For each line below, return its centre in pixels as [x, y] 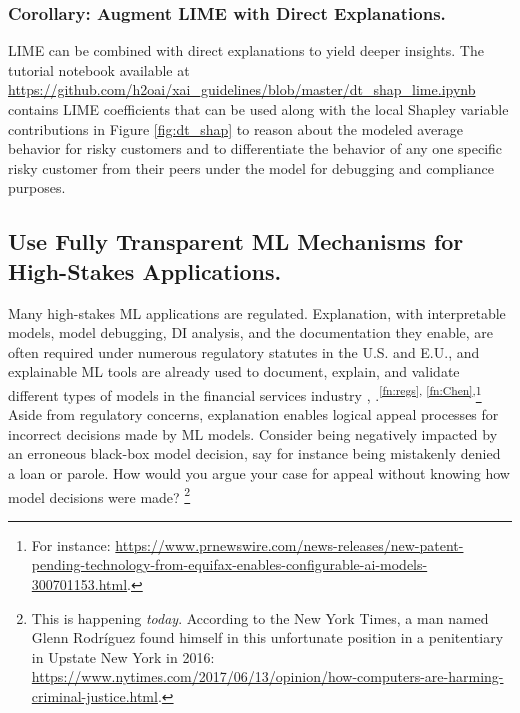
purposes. [37, 187]
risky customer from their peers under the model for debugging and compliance [251, 167]
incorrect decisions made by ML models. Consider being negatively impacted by [253, 433]
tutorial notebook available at [99, 69]
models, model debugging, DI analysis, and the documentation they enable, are [251, 332]
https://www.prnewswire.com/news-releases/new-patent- [289, 544]
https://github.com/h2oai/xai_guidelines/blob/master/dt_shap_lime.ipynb [242, 89]
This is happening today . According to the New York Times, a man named [260, 617]
